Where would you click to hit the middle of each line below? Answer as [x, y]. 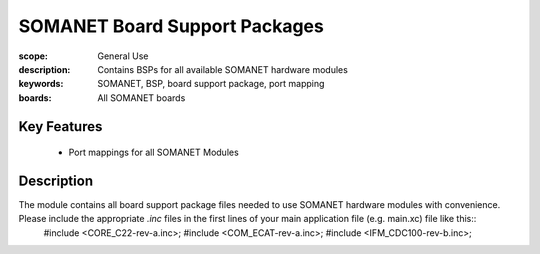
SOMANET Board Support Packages [171, 26]
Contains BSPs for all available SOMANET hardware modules [223, 69]
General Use [123, 56]
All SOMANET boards [141, 97]
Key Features [60, 126]
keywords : [41, 84]
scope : [33, 56]
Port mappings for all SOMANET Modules [153, 152]
